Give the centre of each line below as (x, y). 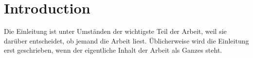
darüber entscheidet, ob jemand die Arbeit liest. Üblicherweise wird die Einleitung (126, 40)
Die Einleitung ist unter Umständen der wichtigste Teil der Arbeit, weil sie (115, 31)
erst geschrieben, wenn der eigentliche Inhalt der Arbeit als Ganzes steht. (113, 50)
